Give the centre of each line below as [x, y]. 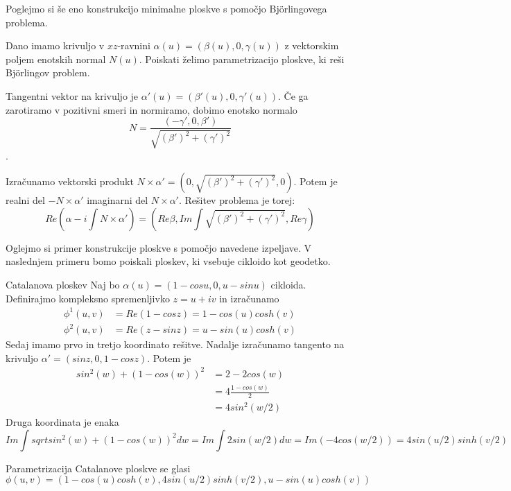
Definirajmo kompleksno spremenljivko [88, 298]
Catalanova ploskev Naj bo [63, 284]
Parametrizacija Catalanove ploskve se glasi [98, 468]
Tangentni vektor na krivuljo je [72, 95]
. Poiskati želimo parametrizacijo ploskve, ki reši [242, 59]
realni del [25, 200]
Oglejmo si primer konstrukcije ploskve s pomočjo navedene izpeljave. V [159, 247]
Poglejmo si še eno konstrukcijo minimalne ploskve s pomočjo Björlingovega [166, 8]
